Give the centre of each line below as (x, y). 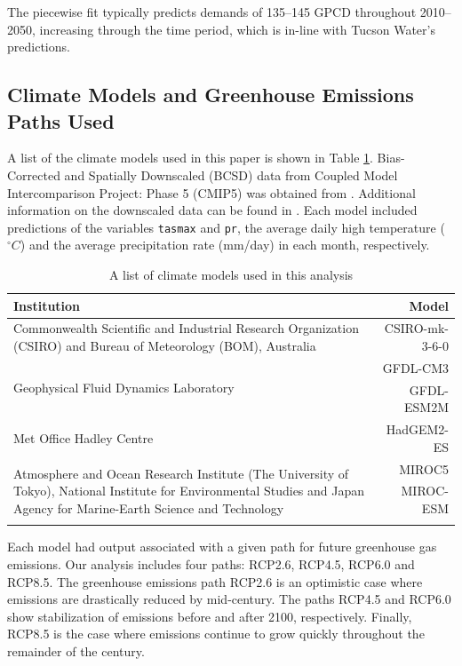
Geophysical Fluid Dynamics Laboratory (124, 388)
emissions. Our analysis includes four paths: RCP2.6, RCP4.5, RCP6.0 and (211, 563)
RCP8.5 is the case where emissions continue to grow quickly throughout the (216, 634)
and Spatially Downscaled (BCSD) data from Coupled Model (231, 174)
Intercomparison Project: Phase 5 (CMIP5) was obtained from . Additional (211, 192)
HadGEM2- (417, 429)
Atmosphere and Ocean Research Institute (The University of (181, 473)
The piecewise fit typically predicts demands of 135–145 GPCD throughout (212, 12)
